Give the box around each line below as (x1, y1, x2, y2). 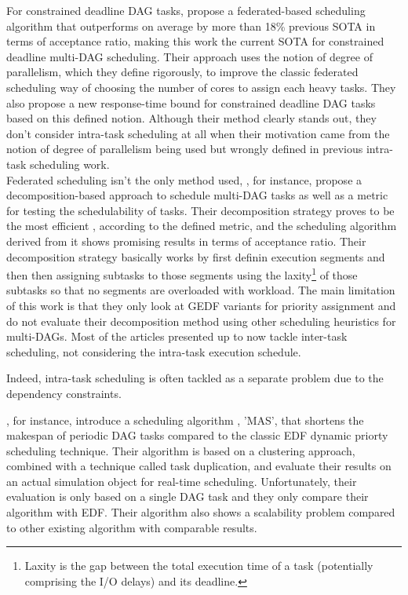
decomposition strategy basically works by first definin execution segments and (6, 248, 385, 265)
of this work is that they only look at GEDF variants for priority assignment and (6, 297, 396, 313)
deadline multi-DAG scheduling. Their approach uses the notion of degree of (6, 48, 373, 64)
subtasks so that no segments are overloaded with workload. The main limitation (6, 282, 395, 298)
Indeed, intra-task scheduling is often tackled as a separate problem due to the (6, 370, 384, 386)
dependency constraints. (6, 385, 122, 401)
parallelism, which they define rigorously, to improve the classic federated (6, 64, 359, 80)
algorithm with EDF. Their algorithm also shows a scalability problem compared (6, 504, 395, 520)
